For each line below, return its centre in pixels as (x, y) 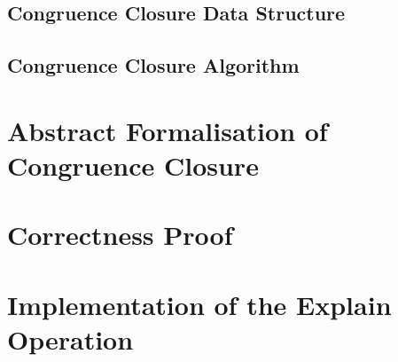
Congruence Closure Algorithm (153, 65)
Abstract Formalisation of (168, 130)
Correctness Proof (120, 235)
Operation (70, 338)
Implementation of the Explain (199, 304)
